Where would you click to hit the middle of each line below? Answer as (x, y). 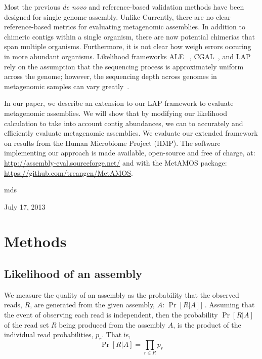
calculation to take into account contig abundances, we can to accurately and (124, 123)
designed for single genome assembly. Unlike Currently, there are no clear (117, 16)
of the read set (27, 324)
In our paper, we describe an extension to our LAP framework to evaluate (119, 103)
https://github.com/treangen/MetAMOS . (69, 172)
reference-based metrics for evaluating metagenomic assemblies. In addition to (125, 27)
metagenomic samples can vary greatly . (67, 86)
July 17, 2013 (25, 206)
